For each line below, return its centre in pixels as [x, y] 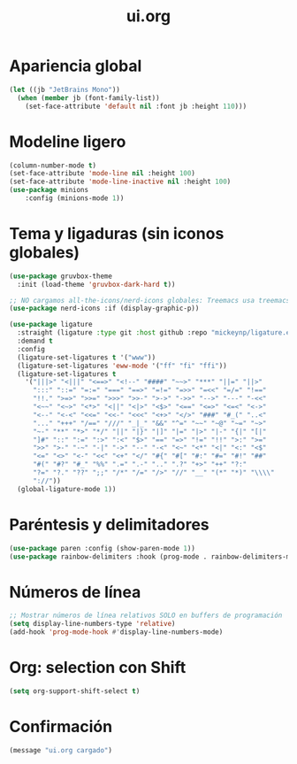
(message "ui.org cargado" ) [61, 750]
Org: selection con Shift [98, 668]
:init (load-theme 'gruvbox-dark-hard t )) [96, 284]
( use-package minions [49, 190]
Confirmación [61, 726]
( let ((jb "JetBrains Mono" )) [65, 89]
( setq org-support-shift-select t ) [75, 691]
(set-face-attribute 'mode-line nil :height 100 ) [103, 174]
